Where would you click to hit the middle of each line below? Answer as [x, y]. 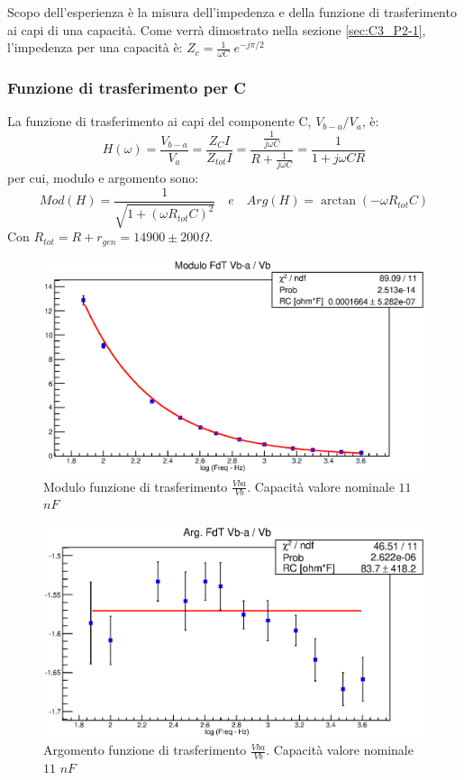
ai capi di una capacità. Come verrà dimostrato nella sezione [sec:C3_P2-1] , [217, 29]
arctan [338, 201]
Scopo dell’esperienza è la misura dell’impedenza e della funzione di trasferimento [232, 12]
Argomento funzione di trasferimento [145, 750]
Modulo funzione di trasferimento [136, 486]
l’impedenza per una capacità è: [95, 47]
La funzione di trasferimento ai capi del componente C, [159, 121]
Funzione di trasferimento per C [127, 87]
